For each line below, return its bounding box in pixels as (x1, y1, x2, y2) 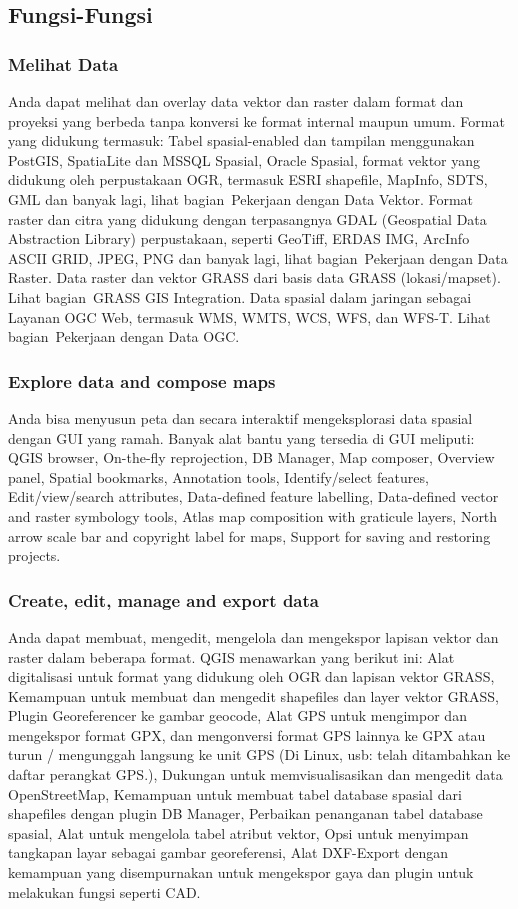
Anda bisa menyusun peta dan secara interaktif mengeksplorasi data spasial (8, 407, 473, 428)
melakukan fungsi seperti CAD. (8, 881, 201, 902)
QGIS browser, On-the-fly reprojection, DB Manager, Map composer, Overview (8, 447, 495, 468)
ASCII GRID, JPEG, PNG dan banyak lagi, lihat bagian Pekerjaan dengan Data (8, 247, 508, 268)
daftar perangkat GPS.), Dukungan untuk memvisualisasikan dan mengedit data (8, 764, 503, 785)
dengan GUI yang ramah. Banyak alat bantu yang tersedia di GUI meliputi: (8, 427, 475, 448)
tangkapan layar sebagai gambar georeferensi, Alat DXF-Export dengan (8, 842, 449, 863)
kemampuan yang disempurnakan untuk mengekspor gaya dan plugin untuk (8, 862, 474, 883)
